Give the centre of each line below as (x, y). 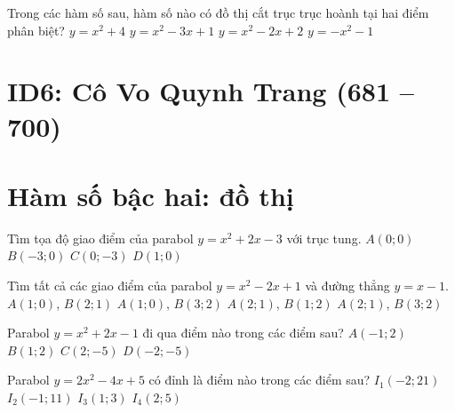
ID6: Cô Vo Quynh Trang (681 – (211, 91)
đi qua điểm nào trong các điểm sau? (243, 333)
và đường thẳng (347, 286)
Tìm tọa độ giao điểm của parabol (100, 238)
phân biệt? (36, 30)
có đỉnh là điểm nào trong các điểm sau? (259, 380)
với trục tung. (324, 238)
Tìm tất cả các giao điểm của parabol (110, 286)
